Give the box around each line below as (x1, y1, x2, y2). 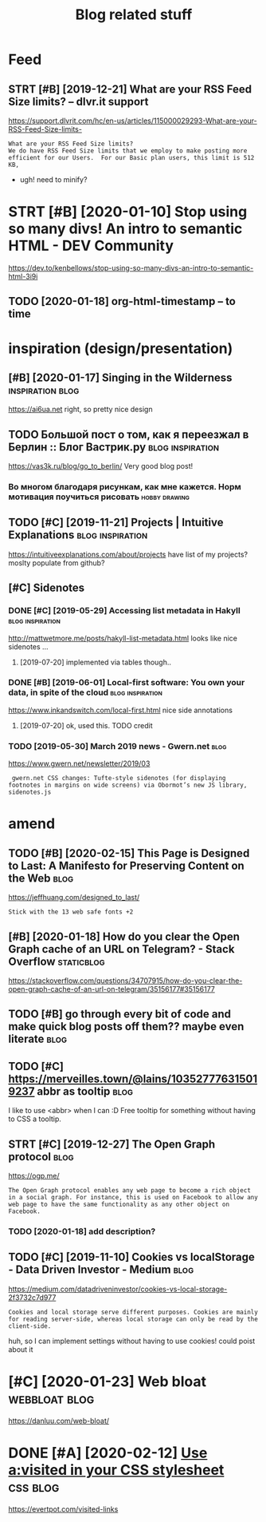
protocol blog (8, 1150, 74, 1163)
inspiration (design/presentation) (8, 339, 233, 357)
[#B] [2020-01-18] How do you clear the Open (8, 929, 241, 943)
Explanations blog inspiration (8, 529, 148, 542)
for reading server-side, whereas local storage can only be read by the (8, 1315, 259, 1323)
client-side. (8, 1322, 52, 1330)
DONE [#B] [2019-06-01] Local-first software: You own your (8, 677, 245, 688)
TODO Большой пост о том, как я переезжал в (8, 427, 249, 441)
